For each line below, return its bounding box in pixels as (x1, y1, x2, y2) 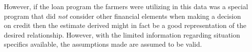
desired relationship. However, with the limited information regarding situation (4, 29, 240, 39)
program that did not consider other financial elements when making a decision (4, 11, 241, 21)
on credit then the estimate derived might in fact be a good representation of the (4, 20, 247, 30)
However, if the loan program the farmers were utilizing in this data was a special (4, 1, 248, 11)
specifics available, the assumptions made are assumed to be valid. (4, 39, 202, 49)
